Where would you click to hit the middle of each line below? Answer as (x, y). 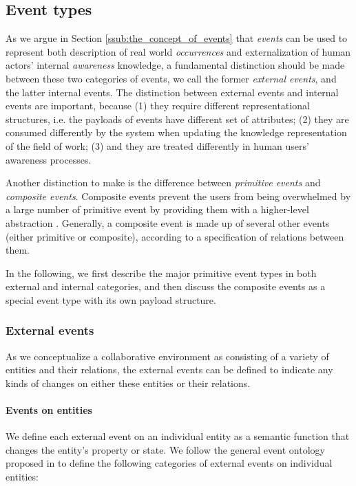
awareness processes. (49, 159)
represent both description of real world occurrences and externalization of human (178, 51)
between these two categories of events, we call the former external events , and (171, 78)
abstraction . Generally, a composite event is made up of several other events (168, 222)
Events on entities (49, 410)
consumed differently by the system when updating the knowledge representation (176, 132)
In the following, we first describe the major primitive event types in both (161, 273)
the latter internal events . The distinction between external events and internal (172, 92)
